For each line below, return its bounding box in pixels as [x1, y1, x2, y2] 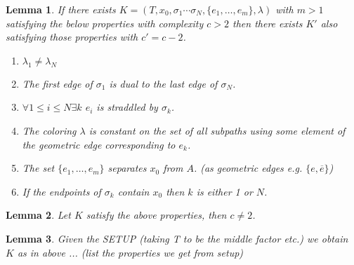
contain [117, 184, 150, 198]
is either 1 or [196, 184, 253, 198]
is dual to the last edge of [109, 76, 218, 90]
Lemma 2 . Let [6, 208, 71, 222]
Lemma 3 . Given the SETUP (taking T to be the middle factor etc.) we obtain [6, 231, 348, 245]
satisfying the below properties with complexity [6, 15, 204, 30]
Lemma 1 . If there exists [6, 2, 116, 16]
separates [107, 161, 147, 175]
